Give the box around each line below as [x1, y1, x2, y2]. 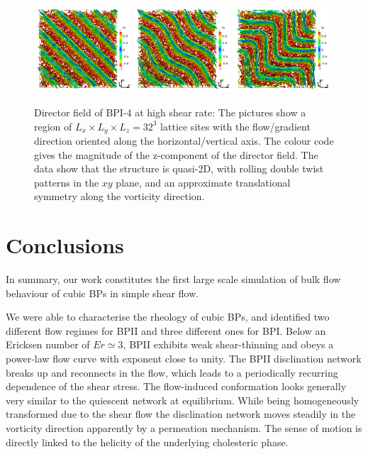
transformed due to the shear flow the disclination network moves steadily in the [6, 406, 356, 421]
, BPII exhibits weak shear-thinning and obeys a [123, 337, 334, 352]
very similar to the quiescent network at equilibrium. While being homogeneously [6, 392, 359, 407]
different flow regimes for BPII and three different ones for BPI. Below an [6, 323, 326, 338]
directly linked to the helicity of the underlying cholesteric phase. [6, 434, 289, 449]
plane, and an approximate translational [116, 175, 291, 189]
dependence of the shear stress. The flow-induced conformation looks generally [6, 379, 347, 394]
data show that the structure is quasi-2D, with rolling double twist [34, 161, 324, 176]
